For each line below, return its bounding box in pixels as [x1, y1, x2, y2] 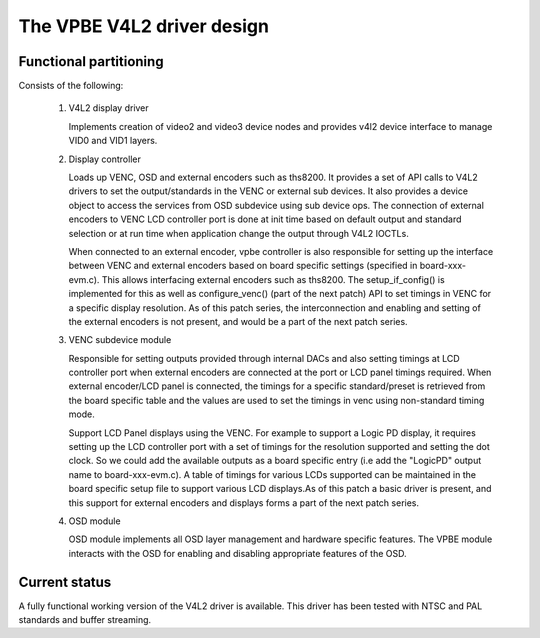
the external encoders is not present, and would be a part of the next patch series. [68, 315, 409, 327]
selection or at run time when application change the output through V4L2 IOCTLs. [68, 227, 409, 239]
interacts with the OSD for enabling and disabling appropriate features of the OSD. [68, 547, 407, 559]
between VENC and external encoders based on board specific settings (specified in [68, 260, 418, 272]
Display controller [68, 153, 142, 165]
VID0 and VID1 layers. [68, 135, 158, 147]
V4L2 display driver [68, 102, 149, 114]
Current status [18, 573, 112, 590]
